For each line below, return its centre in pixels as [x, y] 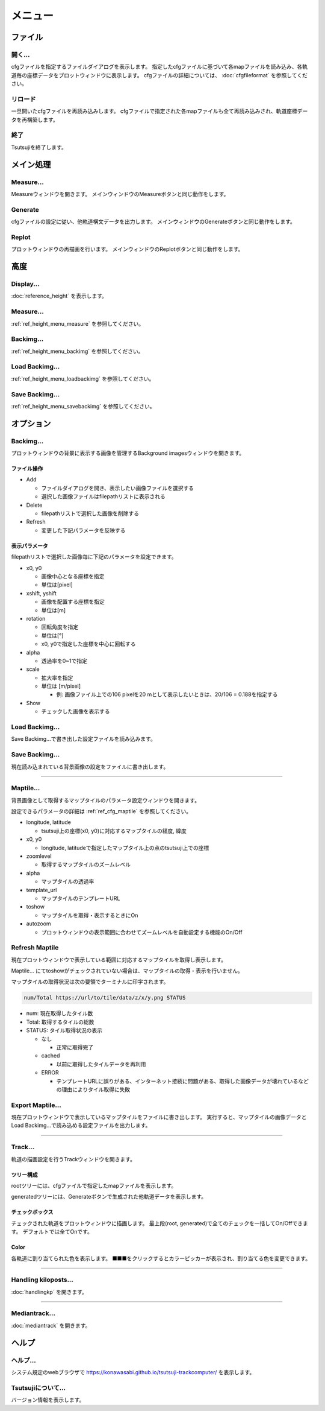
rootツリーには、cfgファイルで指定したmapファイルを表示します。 [94, 1185]
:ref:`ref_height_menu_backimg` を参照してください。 [77, 351]
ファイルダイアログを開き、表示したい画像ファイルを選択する [118, 488]
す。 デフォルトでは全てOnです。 [52, 1232]
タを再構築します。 [35, 119]
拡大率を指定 [57, 677]
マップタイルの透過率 [68, 881]
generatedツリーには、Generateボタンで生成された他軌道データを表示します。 [109, 1197]
